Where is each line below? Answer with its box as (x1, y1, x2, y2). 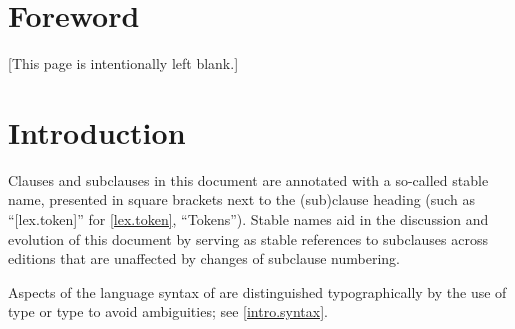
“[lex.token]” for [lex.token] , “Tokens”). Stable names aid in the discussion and (8, 209, 489, 230)
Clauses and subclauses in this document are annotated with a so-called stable (8, 169, 489, 190)
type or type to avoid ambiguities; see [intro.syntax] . (8, 301, 329, 322)
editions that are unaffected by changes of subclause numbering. (8, 248, 400, 269)
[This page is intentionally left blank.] (8, 53, 239, 74)
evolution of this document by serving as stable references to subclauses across (8, 228, 488, 249)
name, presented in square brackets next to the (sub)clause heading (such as (8, 189, 475, 210)
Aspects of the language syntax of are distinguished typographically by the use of (8, 281, 507, 302)
